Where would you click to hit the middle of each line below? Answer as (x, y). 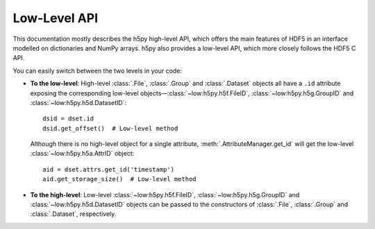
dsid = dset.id (68, 119)
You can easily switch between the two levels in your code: (97, 71)
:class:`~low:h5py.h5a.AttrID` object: (82, 154)
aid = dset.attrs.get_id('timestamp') (109, 169)
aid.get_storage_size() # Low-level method (120, 179)
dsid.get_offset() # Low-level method (110, 128)
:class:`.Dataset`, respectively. (73, 214)
